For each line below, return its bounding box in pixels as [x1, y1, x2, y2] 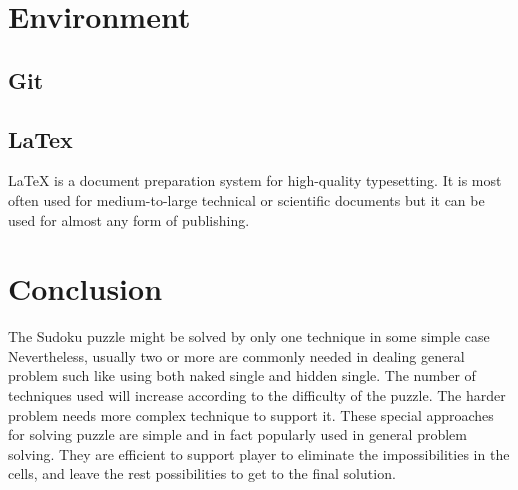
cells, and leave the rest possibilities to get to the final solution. [8, 463, 396, 484]
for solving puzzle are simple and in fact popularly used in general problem [8, 424, 467, 445]
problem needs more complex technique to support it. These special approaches [8, 404, 494, 425]
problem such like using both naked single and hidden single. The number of [8, 365, 476, 386]
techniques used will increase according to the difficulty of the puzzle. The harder [8, 385, 506, 406]
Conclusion [8, 268, 163, 309]
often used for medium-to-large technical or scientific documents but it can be [8, 189, 485, 210]
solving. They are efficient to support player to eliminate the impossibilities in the [8, 443, 510, 464]
